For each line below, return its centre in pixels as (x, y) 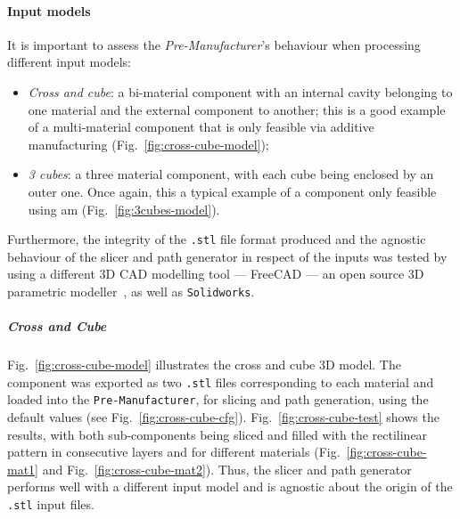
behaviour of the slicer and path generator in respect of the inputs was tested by (227, 256)
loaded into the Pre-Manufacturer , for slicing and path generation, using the (218, 399)
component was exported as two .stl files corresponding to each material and (221, 381)
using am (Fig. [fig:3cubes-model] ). (124, 209)
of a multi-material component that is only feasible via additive (201, 127)
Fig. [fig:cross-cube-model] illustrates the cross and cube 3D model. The (204, 365)
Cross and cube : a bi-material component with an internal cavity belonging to (240, 91)
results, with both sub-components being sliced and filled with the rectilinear (218, 434)
